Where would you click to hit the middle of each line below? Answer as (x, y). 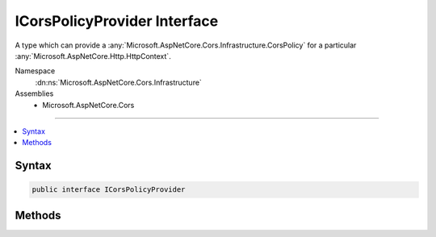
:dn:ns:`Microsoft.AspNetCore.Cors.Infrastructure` (118, 82)
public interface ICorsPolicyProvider (109, 190)
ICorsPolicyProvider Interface (117, 21)
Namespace (35, 71)
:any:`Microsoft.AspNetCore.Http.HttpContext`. (93, 56)
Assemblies (34, 94)
